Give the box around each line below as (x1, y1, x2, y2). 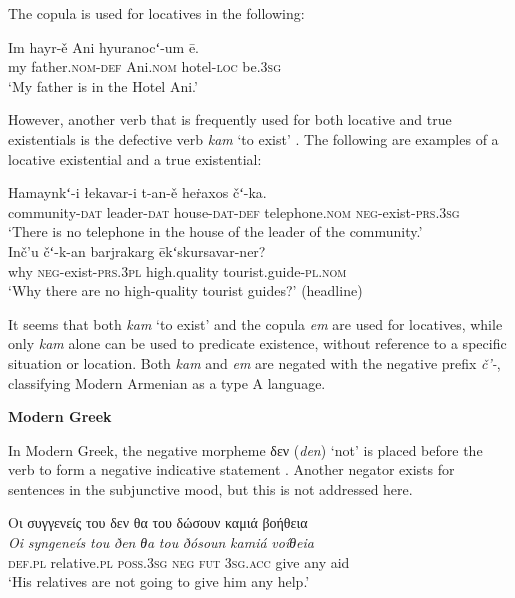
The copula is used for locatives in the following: (8, 3, 305, 23)
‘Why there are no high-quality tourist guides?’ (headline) (8, 280, 363, 301)
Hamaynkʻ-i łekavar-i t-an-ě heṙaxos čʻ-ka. (8, 182, 267, 203)
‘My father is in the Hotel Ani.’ (8, 75, 198, 96)
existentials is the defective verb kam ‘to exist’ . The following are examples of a (8, 128, 499, 149)
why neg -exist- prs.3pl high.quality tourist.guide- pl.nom (8, 260, 347, 281)
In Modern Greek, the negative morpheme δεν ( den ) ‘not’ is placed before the (8, 439, 483, 460)
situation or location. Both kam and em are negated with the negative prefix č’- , (8, 352, 501, 373)
